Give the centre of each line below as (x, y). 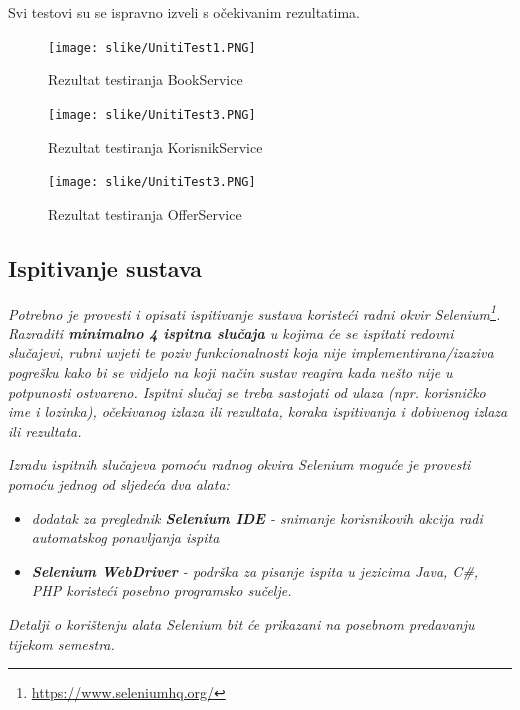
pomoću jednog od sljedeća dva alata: (119, 483)
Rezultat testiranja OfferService (145, 213)
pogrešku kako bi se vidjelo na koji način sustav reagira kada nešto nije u (230, 371)
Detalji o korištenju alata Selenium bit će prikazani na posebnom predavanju (241, 623)
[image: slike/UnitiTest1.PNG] (152, 47)
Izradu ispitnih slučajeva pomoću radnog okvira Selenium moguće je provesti (239, 464)
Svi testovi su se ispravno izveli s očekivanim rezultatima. (184, 12)
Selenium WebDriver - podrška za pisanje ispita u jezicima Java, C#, (255, 570)
